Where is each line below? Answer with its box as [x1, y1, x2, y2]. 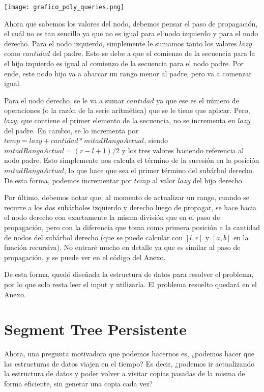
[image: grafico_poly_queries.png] [4, 4, 125, 11]
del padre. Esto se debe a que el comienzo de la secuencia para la [52, 48, 255, 59]
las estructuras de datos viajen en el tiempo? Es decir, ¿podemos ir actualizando [4, 358, 255, 369]
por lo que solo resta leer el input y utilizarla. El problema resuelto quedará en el [4, 278, 257, 289]
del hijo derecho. [193, 175, 244, 185]
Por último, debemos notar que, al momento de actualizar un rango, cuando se [4, 192, 249, 203]
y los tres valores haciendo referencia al [122, 145, 244, 155]
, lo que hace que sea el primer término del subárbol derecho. [64, 164, 254, 175]
